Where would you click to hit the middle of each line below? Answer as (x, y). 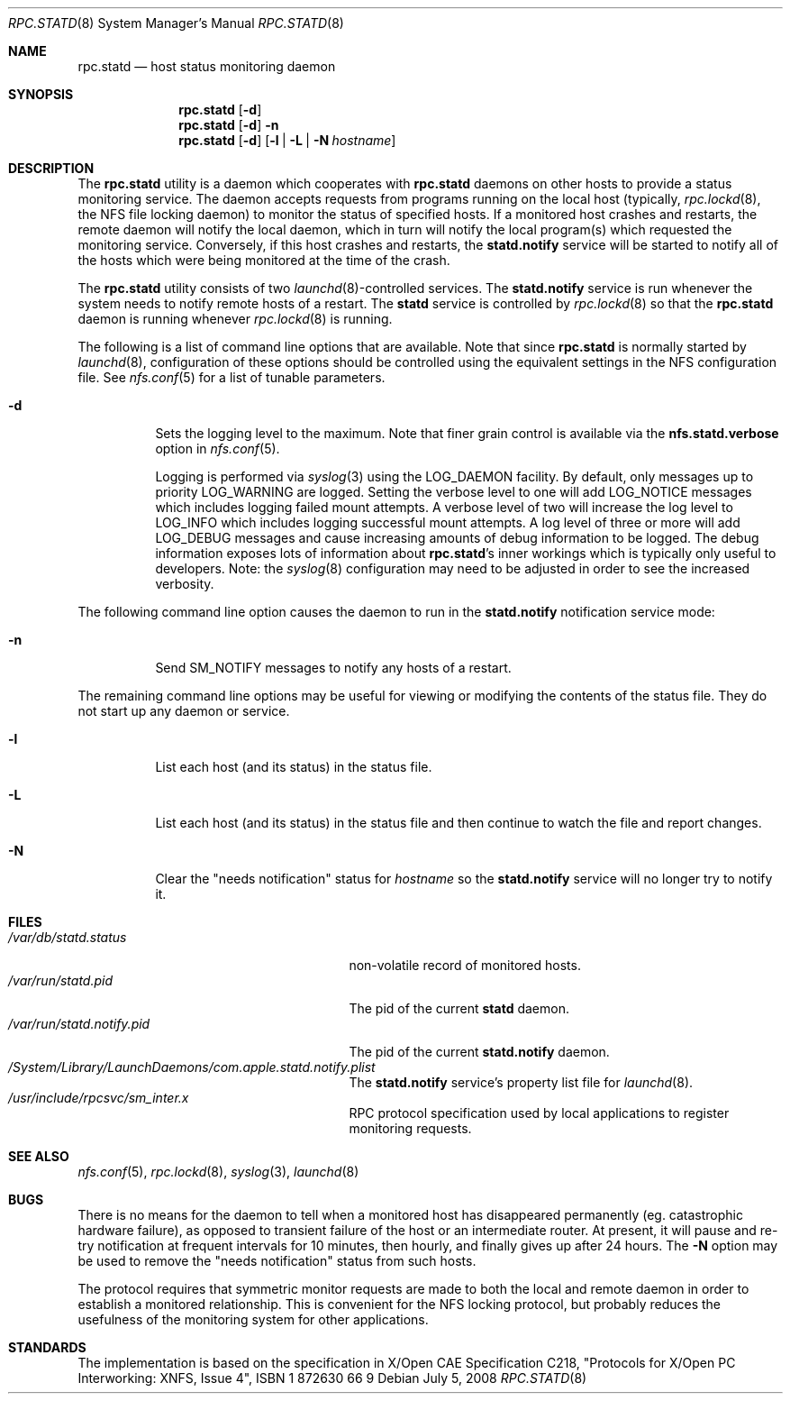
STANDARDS (47, 1347)
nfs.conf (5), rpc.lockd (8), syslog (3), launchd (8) (218, 1172)
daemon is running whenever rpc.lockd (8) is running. (235, 319)
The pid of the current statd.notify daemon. (479, 1052)
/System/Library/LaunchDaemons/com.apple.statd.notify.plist (192, 1067)
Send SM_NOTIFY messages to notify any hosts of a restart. (333, 668)
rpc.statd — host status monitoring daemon (207, 66)
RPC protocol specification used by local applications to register (539, 1113)
